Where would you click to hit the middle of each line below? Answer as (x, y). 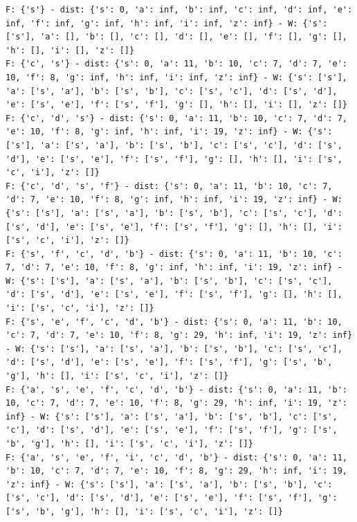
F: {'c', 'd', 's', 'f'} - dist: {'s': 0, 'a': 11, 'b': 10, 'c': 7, (169, 186)
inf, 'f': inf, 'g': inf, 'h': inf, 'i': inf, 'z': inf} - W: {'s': (167, 23)
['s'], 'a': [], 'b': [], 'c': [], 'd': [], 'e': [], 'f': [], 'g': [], (176, 37)
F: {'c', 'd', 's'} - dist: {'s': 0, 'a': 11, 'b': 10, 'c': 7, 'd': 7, (176, 118)
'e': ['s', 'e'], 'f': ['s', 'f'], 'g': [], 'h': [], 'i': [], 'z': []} (176, 105)
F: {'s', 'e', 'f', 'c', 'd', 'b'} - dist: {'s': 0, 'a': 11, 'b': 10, (174, 322)
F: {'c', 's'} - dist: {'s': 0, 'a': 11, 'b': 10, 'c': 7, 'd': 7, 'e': (176, 64)
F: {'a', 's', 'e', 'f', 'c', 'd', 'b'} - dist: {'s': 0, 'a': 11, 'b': (176, 389)
